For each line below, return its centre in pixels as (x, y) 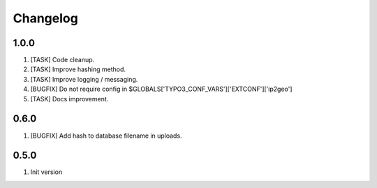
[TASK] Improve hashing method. (78, 69)
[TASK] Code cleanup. (62, 60)
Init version (46, 172)
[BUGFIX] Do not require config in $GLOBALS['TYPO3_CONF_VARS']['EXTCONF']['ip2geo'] (161, 89)
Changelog (45, 18)
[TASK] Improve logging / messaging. (84, 79)
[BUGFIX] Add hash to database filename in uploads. (106, 136)
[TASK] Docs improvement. (69, 99)
